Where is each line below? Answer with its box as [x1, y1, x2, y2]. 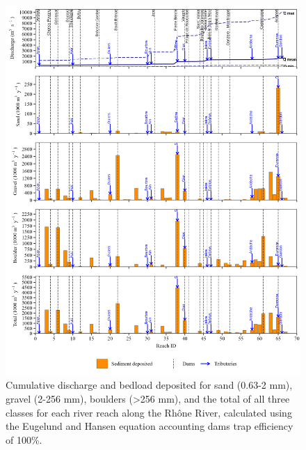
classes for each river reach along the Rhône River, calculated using [6, 405, 292, 419]
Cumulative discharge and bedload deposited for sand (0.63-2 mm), [6, 378, 293, 392]
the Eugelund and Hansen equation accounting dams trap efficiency [6, 419, 293, 433]
